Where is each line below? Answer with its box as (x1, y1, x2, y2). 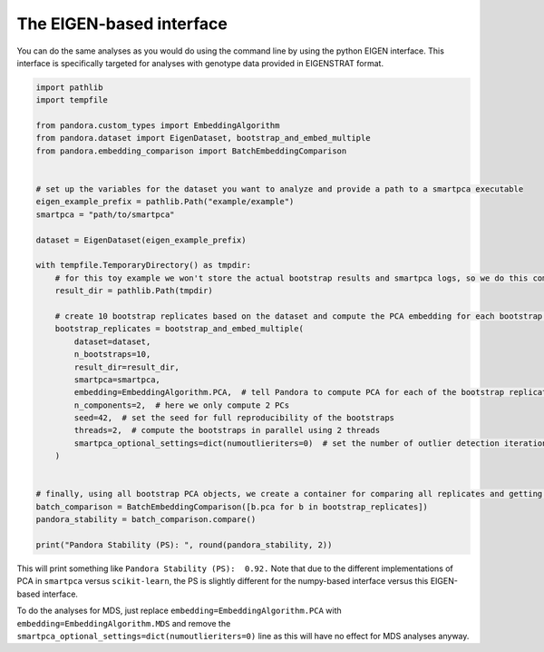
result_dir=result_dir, (73, 361, 180, 372)
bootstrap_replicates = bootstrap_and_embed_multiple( (54, 323, 304, 334)
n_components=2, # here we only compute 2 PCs (73, 400, 290, 410)
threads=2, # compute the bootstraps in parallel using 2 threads (73, 425, 381, 436)
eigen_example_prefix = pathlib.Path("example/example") (35, 196, 295, 207)
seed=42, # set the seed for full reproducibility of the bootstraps (73, 413, 394, 423)
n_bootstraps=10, (73, 350, 151, 360)
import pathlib (35, 82, 103, 93)
